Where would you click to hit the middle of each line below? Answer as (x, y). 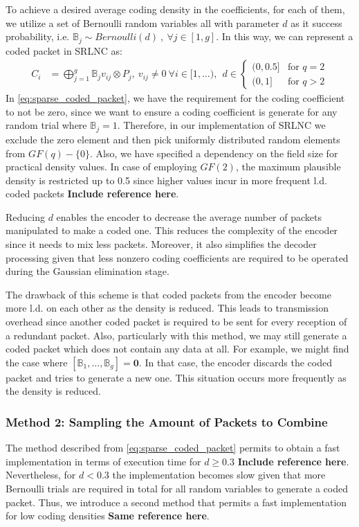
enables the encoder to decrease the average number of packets (189, 216)
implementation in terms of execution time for (103, 461)
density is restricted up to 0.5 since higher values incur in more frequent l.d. (166, 180)
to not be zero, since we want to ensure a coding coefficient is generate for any (172, 111)
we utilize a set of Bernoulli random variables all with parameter (142, 23)
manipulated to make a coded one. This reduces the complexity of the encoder (172, 230)
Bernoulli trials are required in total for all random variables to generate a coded (177, 488)
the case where (37, 362)
